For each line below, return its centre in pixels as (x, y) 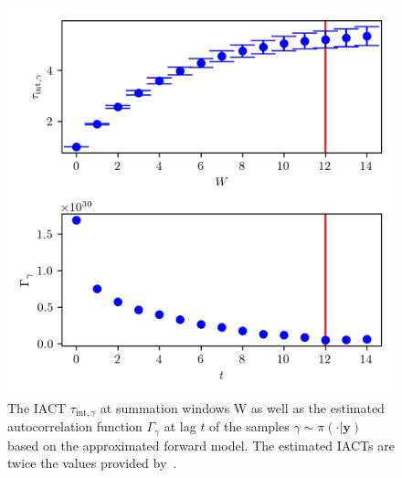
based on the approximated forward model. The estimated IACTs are (201, 445)
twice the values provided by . (92, 463)
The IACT (37, 407)
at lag (180, 426)
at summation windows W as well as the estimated (242, 407)
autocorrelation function (75, 426)
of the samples (249, 426)
